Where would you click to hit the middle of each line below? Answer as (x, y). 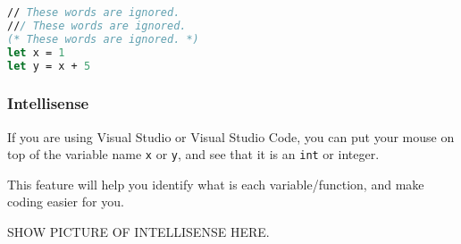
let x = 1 (36, 52)
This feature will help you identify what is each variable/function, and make (216, 184)
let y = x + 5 (49, 66)
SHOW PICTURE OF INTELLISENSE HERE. (138, 232)
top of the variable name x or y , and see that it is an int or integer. (193, 154)
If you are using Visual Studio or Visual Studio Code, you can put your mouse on (231, 136)
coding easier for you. (66, 202)
